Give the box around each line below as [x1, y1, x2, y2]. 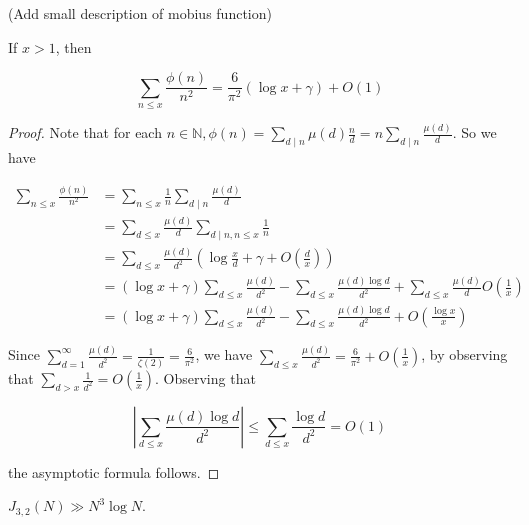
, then [55, 36, 92, 57]
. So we [452, 122, 497, 143]
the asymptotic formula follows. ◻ [8, 461, 220, 482]
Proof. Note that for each [8, 122, 162, 143]
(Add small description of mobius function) [8, 3, 272, 23]
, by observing [421, 344, 508, 365]
